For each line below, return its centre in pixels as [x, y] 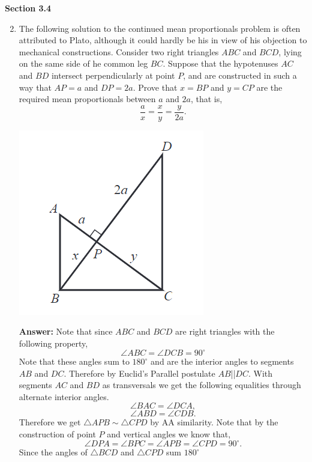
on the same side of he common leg [83, 63]
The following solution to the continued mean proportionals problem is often [160, 28]
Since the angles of [53, 452]
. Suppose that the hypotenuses [220, 63]
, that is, [206, 99]
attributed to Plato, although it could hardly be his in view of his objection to [163, 40]
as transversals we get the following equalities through [202, 385]
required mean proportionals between [87, 99]
